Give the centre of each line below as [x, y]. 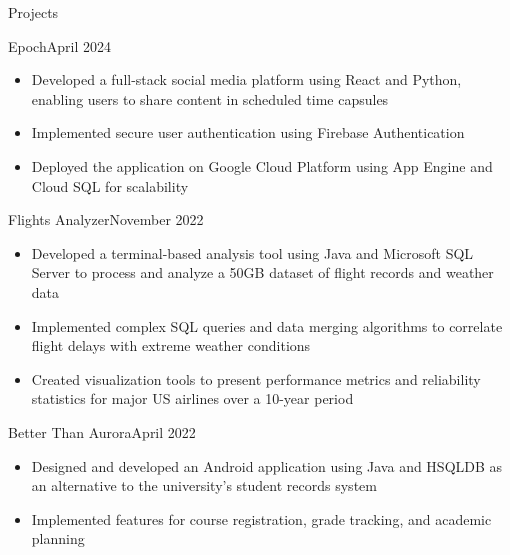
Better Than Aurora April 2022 [102, 431]
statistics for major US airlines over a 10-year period [192, 398]
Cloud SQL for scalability [110, 185]
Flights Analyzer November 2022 [106, 219]
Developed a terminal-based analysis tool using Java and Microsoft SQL [252, 252]
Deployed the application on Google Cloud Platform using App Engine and [262, 165]
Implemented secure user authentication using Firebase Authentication [248, 132]
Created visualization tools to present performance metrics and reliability [256, 378]
